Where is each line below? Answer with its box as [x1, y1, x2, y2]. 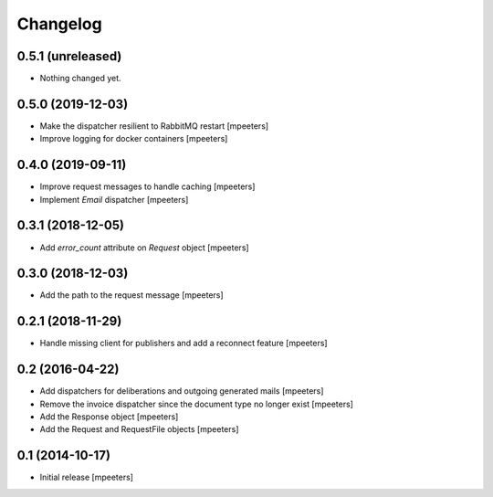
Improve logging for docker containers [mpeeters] [39, 133, 228, 144]
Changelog [16, 14, 102, 34]
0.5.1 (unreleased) [16, 48, 122, 64]
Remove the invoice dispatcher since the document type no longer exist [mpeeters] [39, 398, 353, 409]
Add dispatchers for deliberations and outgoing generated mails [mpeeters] [39, 386, 324, 397]
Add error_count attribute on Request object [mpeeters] [39, 242, 250, 253]
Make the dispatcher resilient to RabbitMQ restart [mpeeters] [39, 120, 269, 132]
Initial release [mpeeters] [39, 471, 134, 483]
